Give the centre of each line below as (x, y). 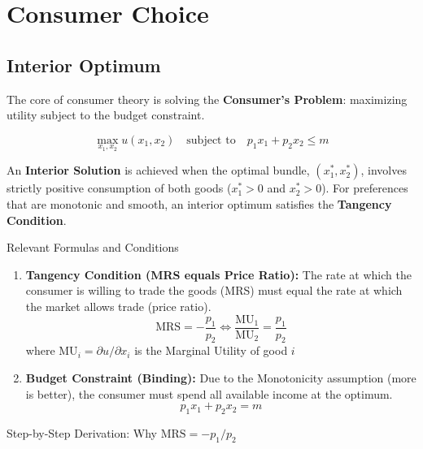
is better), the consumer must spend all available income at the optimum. (209, 393)
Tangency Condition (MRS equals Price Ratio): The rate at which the (218, 274)
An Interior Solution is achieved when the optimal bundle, (158, 170)
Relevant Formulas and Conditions (93, 247)
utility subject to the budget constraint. (106, 115)
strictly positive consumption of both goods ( (119, 188)
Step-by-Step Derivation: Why (82, 432)
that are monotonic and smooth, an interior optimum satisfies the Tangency (199, 203)
